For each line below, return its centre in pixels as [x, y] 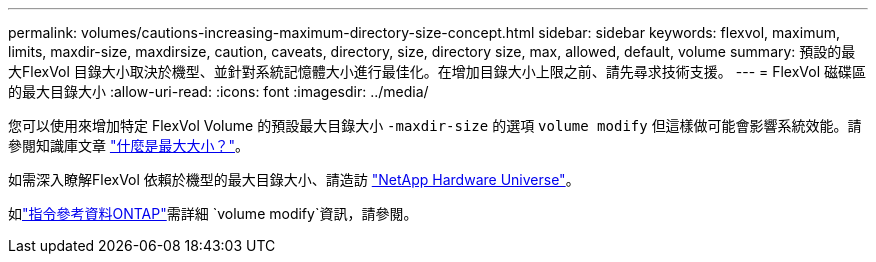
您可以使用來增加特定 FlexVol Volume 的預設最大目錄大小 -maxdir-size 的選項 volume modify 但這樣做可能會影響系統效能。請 [435, 125]
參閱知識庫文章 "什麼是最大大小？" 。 [128, 145]
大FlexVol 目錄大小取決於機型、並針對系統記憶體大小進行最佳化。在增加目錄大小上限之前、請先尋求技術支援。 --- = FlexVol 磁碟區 [437, 71]
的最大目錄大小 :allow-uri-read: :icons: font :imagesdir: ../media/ [218, 91]
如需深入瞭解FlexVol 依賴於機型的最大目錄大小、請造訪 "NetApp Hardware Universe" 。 [294, 179]
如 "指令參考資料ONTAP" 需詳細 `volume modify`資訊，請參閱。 [213, 213]
